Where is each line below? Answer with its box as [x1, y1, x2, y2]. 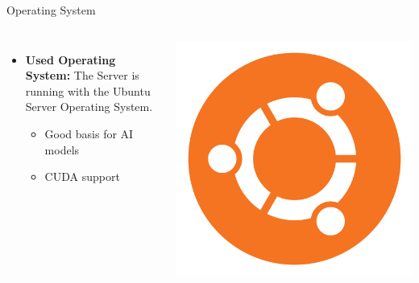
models [44, 141, 80, 158]
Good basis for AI [44, 125, 134, 141]
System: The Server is [25, 67, 139, 84]
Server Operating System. [25, 98, 153, 115]
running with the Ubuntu [25, 82, 151, 99]
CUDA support [44, 168, 120, 185]
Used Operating [25, 51, 116, 68]
